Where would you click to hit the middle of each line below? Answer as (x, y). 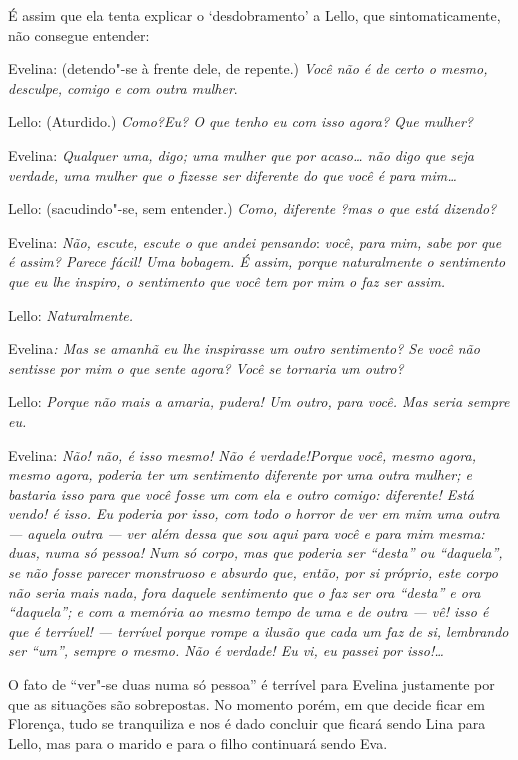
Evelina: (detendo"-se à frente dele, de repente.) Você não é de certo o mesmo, (248, 68)
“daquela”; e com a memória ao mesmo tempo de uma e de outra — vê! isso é (248, 611)
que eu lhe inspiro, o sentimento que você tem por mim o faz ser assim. (227, 280)
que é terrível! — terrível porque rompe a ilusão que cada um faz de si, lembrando (258, 630)
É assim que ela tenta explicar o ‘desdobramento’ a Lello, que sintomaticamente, (254, 15)
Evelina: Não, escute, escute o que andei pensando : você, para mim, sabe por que (255, 241)
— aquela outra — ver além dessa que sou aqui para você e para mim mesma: (246, 532)
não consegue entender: (79, 34)
